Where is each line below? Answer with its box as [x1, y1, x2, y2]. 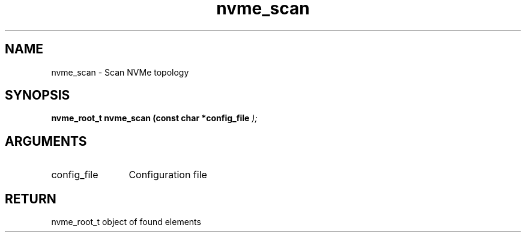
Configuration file [128, 169, 207, 181]
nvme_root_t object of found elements [51, 217, 201, 227]
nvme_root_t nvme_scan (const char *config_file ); [51, 113, 258, 124]
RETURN [5, 191, 56, 206]
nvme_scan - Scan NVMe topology [51, 67, 189, 77]
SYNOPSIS [5, 88, 70, 103]
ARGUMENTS [5, 133, 87, 149]
